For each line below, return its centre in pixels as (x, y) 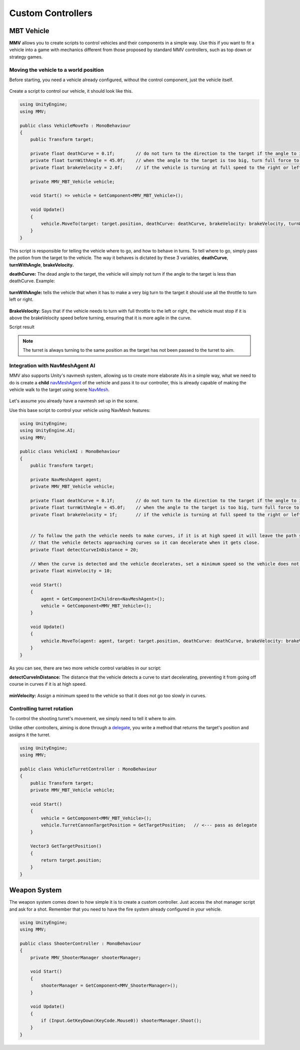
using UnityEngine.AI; (47, 431)
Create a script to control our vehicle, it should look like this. (71, 91)
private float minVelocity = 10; (71, 571)
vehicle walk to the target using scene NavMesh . (59, 389)
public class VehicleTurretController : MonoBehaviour (88, 769)
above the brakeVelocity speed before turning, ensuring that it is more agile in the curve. (100, 318)
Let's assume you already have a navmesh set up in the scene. (74, 401)
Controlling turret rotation (41, 708)
